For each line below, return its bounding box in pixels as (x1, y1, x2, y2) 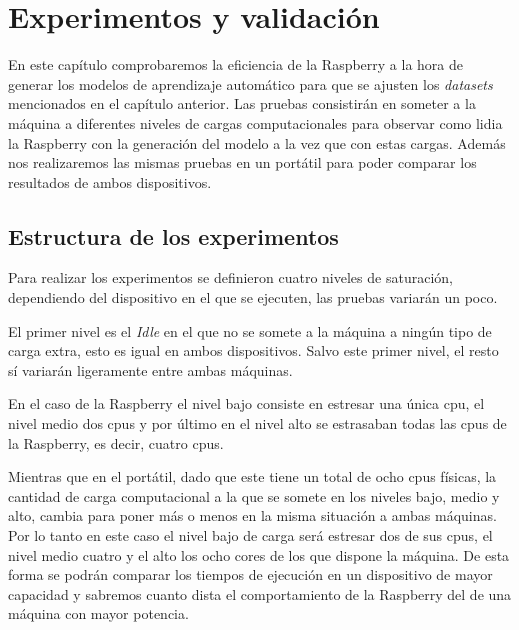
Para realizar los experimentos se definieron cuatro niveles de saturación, (8, 267, 453, 288)
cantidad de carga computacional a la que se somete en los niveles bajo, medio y (8, 485, 500, 506)
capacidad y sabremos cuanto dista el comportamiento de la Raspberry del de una (8, 583, 512, 604)
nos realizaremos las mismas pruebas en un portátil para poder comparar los (8, 152, 477, 173)
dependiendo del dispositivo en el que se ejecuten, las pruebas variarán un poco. (8, 287, 498, 308)
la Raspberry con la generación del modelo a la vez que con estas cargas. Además (8, 132, 506, 153)
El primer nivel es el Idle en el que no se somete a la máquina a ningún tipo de (8, 320, 492, 341)
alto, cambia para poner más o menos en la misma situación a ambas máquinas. (8, 505, 497, 526)
